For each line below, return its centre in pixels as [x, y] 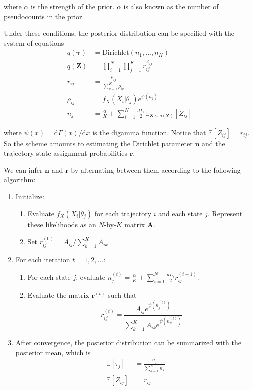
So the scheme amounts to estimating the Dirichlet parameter [98, 143]
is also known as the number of [171, 6]
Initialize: [30, 197]
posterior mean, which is [53, 352]
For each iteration [43, 260]
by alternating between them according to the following [156, 170]
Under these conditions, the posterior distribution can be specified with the [119, 33]
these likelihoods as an [62, 224]
